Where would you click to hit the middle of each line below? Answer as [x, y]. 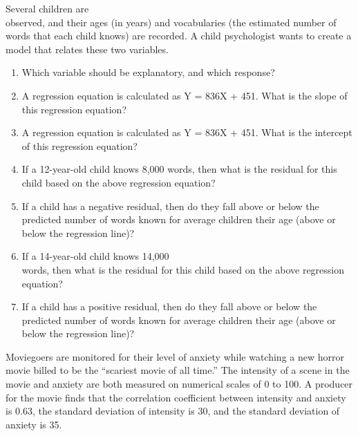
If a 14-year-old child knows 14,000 [95, 256]
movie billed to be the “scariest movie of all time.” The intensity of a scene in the [178, 370]
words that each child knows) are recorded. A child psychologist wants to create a [179, 36]
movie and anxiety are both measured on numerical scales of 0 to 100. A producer [179, 384]
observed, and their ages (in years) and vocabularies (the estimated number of [171, 22]
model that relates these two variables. [87, 49]
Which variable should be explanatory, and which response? [148, 72]
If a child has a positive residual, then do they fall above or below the [169, 306]
